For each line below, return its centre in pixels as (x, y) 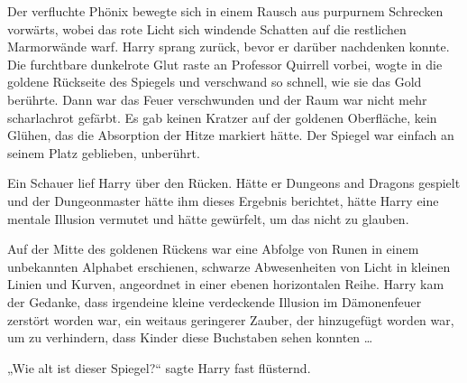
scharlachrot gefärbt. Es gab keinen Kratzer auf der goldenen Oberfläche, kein (222, 117)
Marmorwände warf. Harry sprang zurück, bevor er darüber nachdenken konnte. (229, 47)
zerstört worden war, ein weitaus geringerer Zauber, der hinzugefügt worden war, (231, 319)
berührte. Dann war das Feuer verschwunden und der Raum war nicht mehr (217, 99)
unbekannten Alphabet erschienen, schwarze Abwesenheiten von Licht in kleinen (229, 266)
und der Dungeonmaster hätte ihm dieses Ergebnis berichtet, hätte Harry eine (223, 200)
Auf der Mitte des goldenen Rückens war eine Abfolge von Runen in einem (213, 249)
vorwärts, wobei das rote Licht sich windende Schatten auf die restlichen (207, 28)
